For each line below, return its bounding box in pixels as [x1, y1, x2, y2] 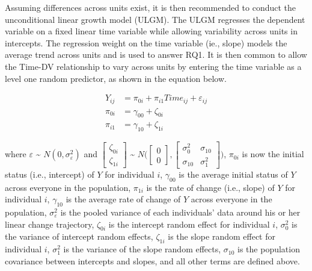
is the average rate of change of [66, 193, 181, 205]
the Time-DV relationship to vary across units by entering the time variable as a [5, 60, 302, 72]
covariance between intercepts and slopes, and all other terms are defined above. [5, 254, 300, 267]
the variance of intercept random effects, [5, 230, 153, 243]
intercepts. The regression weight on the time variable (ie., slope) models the [5, 36, 287, 49]
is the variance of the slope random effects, [63, 243, 221, 255]
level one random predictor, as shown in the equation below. [5, 72, 227, 84]
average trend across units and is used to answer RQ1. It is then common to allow [5, 48, 307, 61]
